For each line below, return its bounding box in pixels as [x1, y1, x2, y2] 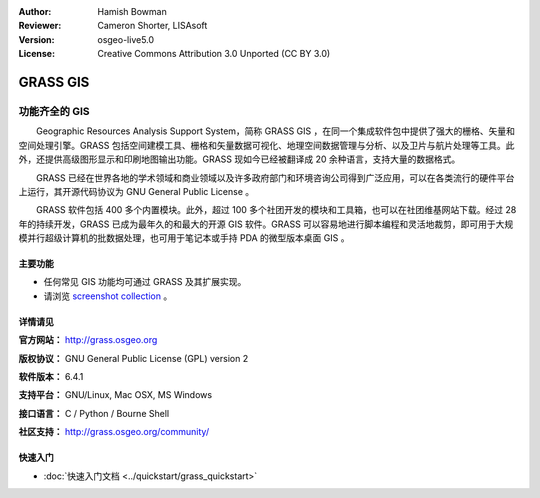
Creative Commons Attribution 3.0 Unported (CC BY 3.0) [97, 48, 331, 60]
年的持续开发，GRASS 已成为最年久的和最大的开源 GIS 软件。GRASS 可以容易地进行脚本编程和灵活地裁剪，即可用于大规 [18, 218, 514, 230]
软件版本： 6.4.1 [18, 371, 84, 383]
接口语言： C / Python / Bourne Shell [18, 407, 170, 419]
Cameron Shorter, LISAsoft [97, 20, 208, 32]
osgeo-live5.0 [97, 33, 155, 45]
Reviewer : [18, 20, 62, 32]
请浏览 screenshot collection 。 [43, 290, 173, 302]
